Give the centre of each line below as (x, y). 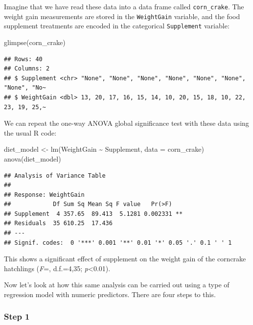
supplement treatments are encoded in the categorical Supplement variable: (117, 26)
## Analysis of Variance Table (55, 175)
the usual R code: (30, 132)
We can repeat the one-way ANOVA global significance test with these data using (126, 123)
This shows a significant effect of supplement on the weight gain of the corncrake (125, 259)
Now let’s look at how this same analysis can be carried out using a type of (117, 285)
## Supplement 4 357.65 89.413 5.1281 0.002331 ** (93, 214)
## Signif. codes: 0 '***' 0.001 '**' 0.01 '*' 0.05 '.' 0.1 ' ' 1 (118, 243)
